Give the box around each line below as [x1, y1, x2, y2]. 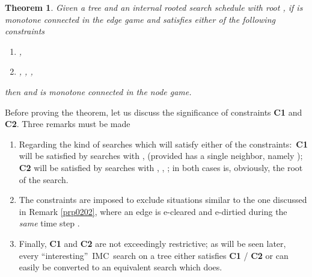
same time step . [19, 217, 80, 229]
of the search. [19, 173, 69, 185]
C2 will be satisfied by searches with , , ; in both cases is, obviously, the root [19, 161, 303, 173]
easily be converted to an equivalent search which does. [19, 261, 222, 273]
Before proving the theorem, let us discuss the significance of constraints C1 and [5, 105, 302, 118]
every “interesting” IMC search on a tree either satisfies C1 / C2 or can [19, 249, 289, 261]
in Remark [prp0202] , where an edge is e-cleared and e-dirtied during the [19, 205, 287, 217]
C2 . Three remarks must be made [5, 117, 130, 130]
